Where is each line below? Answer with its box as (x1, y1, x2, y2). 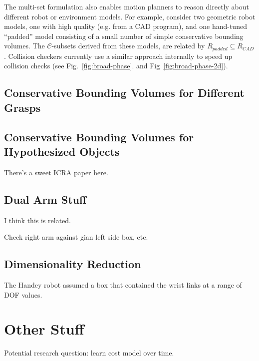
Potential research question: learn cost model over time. (4, 348, 174, 358)
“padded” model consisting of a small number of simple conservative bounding (4, 30, 244, 41)
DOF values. (4, 289, 42, 300)
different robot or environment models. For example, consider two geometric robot (4, 11, 256, 21)
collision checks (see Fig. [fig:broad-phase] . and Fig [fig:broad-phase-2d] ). (4, 60, 228, 71)
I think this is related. (4, 215, 71, 225)
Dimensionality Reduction (4, 256, 141, 272)
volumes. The (4, 40, 45, 51)
